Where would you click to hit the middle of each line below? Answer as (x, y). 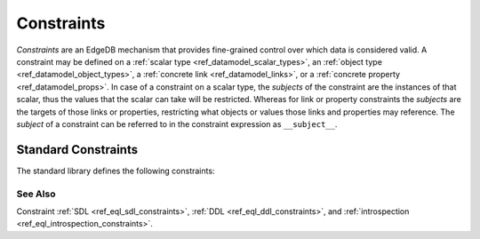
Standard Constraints (77, 150)
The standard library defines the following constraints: (116, 171)
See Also (36, 194)
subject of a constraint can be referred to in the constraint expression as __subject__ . (177, 123)
